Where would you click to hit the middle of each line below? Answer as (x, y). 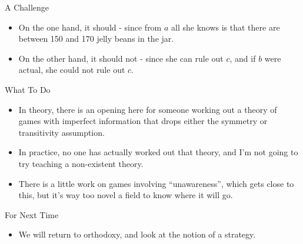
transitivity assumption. (61, 132)
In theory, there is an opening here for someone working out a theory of (148, 109)
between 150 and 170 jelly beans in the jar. (96, 39)
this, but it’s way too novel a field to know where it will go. (126, 195)
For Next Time (32, 214)
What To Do (28, 89)
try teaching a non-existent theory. (81, 163)
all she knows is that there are (226, 27)
